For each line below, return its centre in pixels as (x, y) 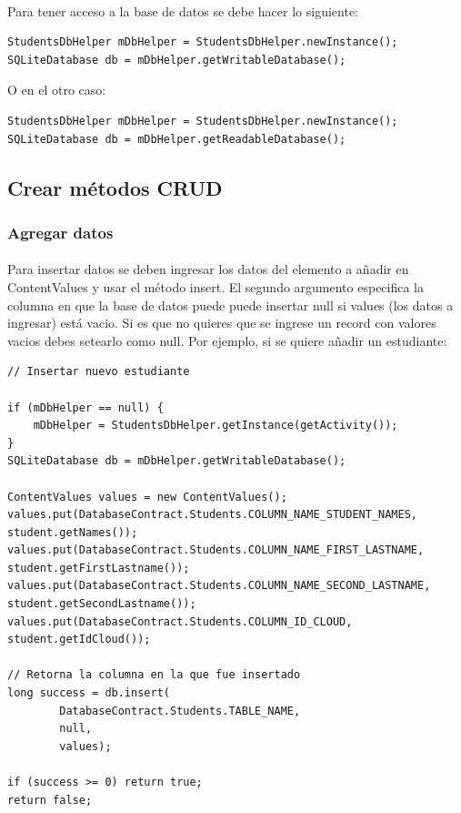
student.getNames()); (73, 532)
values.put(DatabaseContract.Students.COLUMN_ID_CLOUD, (180, 621)
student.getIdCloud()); (79, 640)
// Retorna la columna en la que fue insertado (154, 675)
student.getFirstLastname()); (99, 568)
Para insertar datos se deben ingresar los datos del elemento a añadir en (208, 269)
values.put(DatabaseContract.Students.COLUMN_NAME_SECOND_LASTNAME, (219, 586)
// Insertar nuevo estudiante (99, 372)
